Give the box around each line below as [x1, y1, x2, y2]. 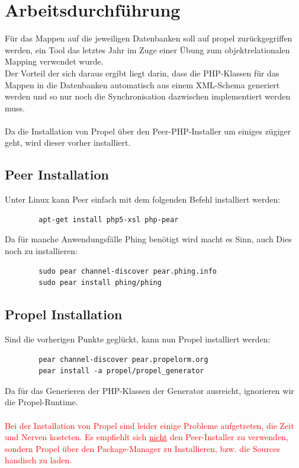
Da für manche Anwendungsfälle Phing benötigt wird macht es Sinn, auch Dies [5, 233, 292, 245]
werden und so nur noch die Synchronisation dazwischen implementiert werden [5, 90, 291, 102]
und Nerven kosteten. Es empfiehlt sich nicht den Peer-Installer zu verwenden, [5, 431, 288, 443]
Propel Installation [5, 305, 123, 323]
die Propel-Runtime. [5, 396, 78, 408]
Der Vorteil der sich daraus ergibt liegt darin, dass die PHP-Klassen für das [5, 66, 279, 79]
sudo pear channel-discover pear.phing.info [38, 267, 217, 275]
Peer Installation [5, 165, 109, 184]
